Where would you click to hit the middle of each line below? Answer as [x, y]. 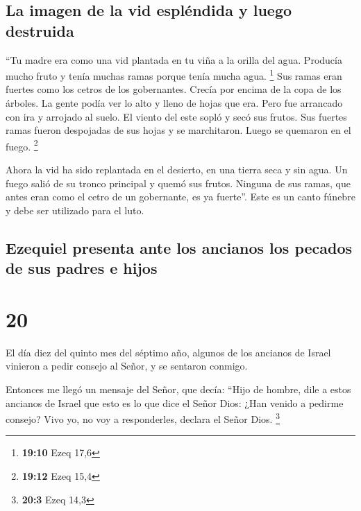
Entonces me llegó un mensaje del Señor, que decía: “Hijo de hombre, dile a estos [178, 389]
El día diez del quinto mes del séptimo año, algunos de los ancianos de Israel [168, 352]
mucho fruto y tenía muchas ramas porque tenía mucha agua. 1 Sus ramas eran [174, 75]
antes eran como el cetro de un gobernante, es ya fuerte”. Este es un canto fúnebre [180, 197]
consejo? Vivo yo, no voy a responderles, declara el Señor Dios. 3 [143, 418]
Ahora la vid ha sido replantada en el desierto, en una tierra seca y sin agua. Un [177, 170]
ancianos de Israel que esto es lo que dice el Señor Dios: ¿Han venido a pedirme [175, 402]
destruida [40, 30]
